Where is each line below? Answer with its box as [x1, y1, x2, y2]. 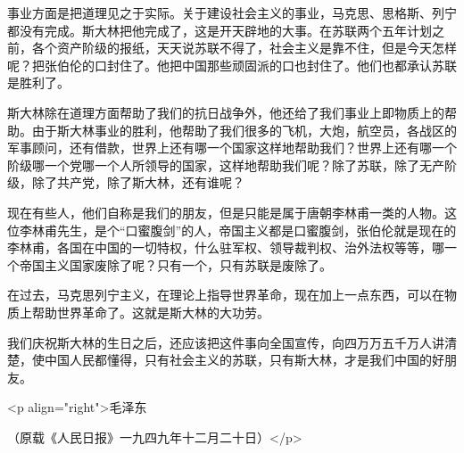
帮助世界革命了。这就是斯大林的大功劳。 [31, 302, 269, 321]
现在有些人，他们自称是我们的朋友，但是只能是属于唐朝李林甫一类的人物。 [7, 202, 444, 221]
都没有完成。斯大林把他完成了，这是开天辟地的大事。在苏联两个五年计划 [7, 21, 432, 39]
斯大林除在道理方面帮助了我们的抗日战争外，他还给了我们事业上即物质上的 [7, 103, 444, 121]
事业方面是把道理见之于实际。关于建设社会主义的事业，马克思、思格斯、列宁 [7, 4, 457, 21]
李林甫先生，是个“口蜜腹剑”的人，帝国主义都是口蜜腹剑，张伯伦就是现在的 [19, 220, 457, 239]
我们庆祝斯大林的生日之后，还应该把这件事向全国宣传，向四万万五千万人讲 [7, 333, 444, 351]
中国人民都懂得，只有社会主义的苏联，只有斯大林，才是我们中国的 [44, 350, 432, 369]
